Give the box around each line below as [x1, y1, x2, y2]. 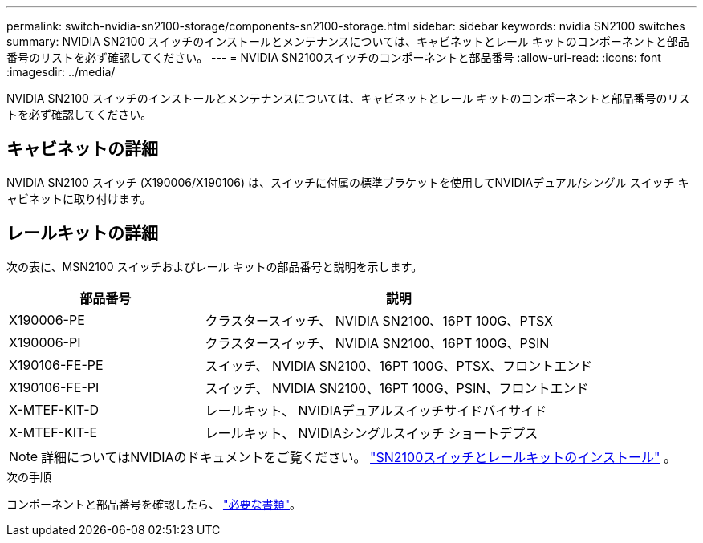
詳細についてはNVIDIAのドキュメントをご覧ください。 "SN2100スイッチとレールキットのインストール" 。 [41, 448, 677, 465]
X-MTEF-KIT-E [9, 423, 98, 440]
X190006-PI [9, 334, 81, 351]
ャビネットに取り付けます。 [6, 191, 152, 205]
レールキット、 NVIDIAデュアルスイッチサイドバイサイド [205, 402, 547, 419]
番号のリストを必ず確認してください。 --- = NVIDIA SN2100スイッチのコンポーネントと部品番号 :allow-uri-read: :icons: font [6, 51, 661, 64]
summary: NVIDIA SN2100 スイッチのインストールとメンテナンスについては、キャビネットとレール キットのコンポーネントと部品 [6, 34, 689, 48]
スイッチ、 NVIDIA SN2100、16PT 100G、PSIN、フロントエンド [205, 379, 589, 396]
